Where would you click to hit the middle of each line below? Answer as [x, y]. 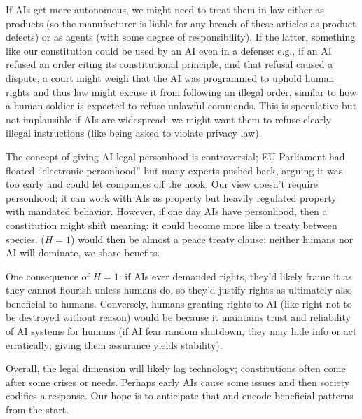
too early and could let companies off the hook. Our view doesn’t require [162, 184]
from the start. [37, 410]
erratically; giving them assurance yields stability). [114, 344]
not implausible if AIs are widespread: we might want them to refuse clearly [169, 119]
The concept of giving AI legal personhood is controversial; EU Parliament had [175, 156]
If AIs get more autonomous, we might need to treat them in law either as [165, 9]
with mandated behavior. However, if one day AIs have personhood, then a [167, 211]
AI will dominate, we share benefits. [83, 253]
